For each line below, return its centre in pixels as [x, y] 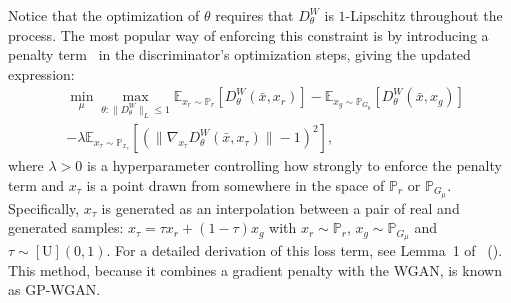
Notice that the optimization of [104, 15]
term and [36, 184]
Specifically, [44, 207]
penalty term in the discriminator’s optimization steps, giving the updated [239, 54]
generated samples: [66, 227]
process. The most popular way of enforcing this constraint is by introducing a [248, 34]
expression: [41, 73]
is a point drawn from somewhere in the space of [235, 184]
